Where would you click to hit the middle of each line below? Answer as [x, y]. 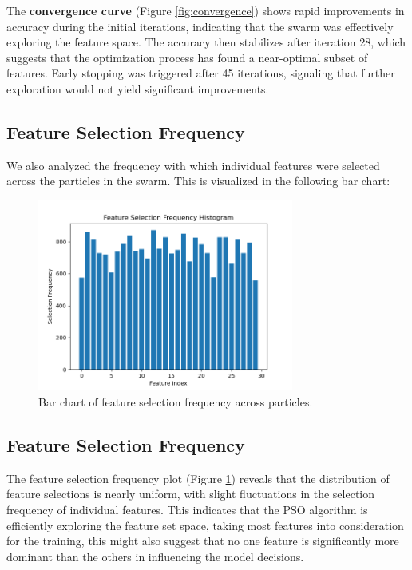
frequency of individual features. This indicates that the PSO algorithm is [187, 510]
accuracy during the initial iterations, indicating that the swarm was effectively [200, 26]
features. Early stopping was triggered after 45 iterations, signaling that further [201, 73]
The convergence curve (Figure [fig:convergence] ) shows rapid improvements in [206, 10]
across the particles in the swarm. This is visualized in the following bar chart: [198, 181]
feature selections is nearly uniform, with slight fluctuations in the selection [191, 494]
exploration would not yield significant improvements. [138, 88]
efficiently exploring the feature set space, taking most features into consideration [205, 525]
